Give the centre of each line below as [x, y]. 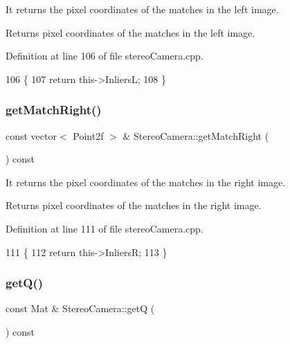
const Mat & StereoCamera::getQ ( [80, 308]
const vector [31, 135]
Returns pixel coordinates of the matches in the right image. [134, 205]
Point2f [88, 135]
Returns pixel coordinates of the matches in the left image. [130, 32]
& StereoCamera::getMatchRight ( [196, 135]
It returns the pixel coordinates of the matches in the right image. [146, 182]
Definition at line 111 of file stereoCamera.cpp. [105, 228]
